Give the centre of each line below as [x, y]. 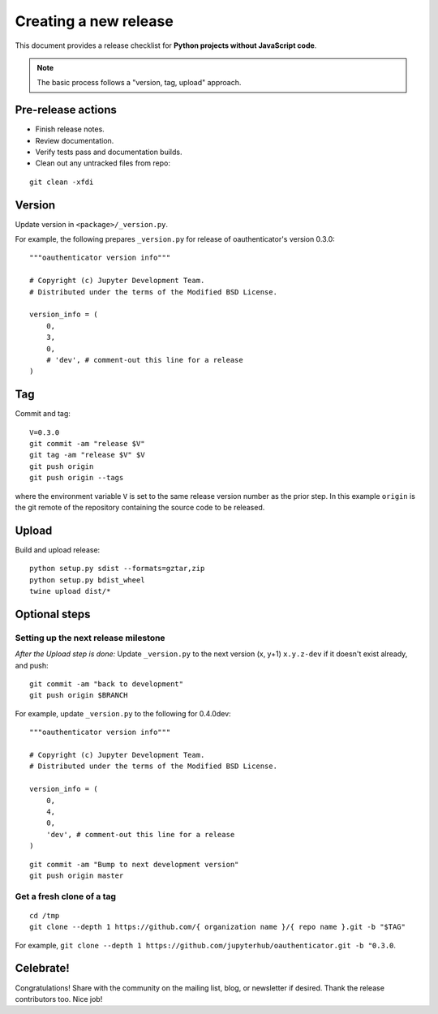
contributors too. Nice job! [59, 999]
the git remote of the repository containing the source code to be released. [140, 508]
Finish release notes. [70, 129]
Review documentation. [75, 140]
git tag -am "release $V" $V [87, 455]
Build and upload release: [58, 550]
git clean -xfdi [62, 182]
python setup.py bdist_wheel [87, 580]
